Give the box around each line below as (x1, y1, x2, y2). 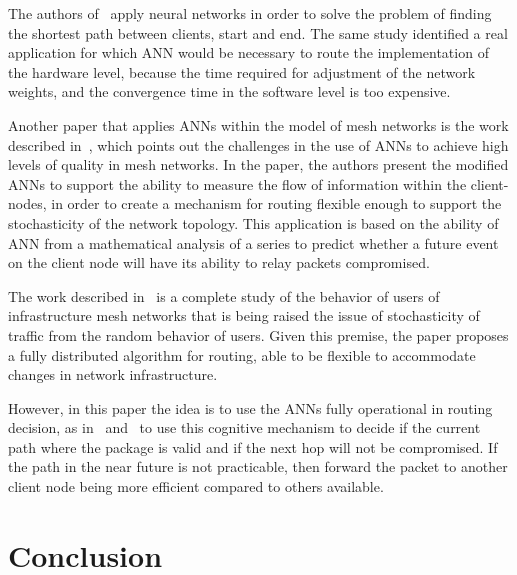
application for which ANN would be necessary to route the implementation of (8, 42, 489, 63)
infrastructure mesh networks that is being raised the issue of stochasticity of (8, 305, 480, 326)
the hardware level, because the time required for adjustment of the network (8, 61, 476, 82)
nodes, (8, 193, 47, 214)
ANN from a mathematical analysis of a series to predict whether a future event (8, 232, 499, 253)
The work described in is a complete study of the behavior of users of (8, 285, 440, 306)
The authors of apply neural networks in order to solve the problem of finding (8, 3, 492, 23)
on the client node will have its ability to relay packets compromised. (8, 252, 430, 273)
